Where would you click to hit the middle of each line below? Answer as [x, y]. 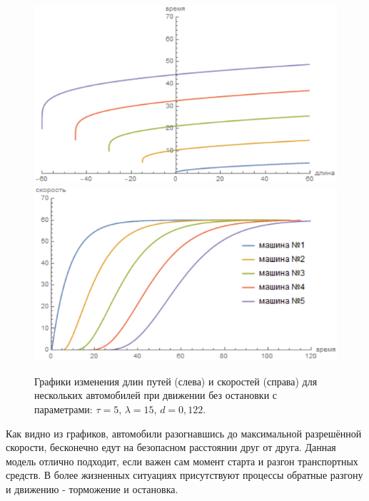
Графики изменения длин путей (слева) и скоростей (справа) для [176, 381]
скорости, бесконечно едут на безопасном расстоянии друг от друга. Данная [171, 447]
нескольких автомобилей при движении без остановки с [156, 395]
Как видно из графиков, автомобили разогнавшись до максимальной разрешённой [184, 433]
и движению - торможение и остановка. [92, 489]
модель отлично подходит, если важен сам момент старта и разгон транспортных [182, 461]
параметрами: [64, 409]
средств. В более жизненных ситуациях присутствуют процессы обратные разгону [184, 475]
